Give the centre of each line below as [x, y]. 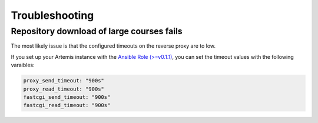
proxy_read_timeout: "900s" [64, 89]
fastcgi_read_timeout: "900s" [67, 105]
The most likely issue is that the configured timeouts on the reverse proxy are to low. [113, 46]
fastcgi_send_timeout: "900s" [67, 97]
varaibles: [23, 65]
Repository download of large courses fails [97, 31]
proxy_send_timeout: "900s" [64, 81]
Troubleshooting [52, 15]
